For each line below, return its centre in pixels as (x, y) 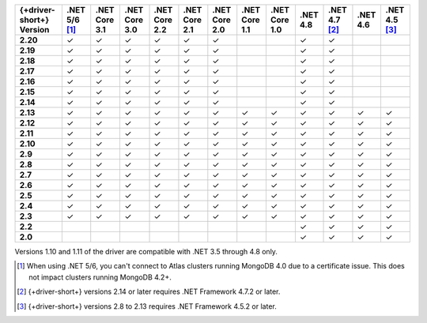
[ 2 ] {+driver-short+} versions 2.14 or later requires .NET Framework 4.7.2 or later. (149, 291)
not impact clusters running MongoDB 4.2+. (100, 277)
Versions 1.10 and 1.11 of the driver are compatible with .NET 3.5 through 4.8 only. (146, 252)
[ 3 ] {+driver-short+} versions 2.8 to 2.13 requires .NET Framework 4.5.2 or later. (147, 306)
